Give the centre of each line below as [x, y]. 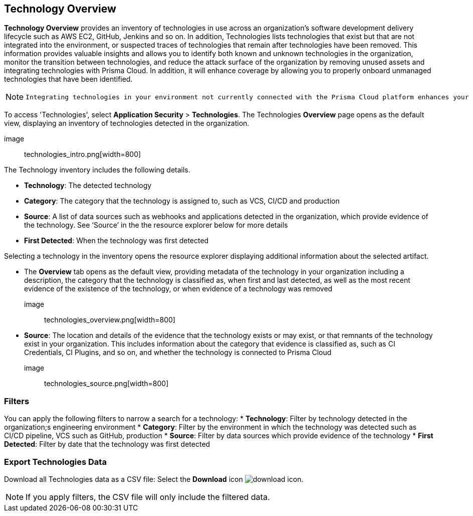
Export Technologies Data [55, 462]
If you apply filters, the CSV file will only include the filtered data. [148, 497]
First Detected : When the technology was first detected [116, 241]
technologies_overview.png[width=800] [110, 320]
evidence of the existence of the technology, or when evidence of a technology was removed [178, 289]
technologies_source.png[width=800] [106, 384]
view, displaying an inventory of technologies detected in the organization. [127, 123]
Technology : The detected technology [88, 186]
